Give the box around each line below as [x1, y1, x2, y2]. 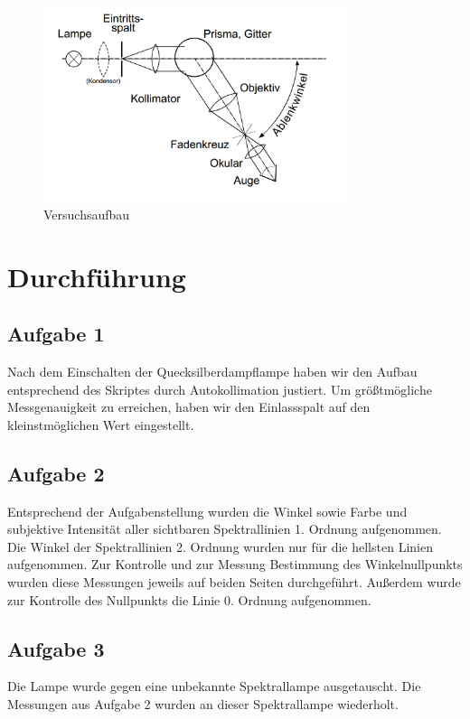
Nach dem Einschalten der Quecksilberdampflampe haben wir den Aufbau [7, 362, 418, 381]
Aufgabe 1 [7, 320, 105, 348]
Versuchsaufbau [43, 204, 130, 223]
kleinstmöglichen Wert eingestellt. [7, 415, 194, 434]
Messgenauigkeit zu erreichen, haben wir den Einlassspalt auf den [7, 397, 371, 416]
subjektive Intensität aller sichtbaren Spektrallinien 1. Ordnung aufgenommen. [7, 519, 442, 538]
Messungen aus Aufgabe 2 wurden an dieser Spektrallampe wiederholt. [7, 695, 399, 713]
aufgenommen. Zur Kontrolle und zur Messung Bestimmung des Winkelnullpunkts [7, 555, 463, 574]
